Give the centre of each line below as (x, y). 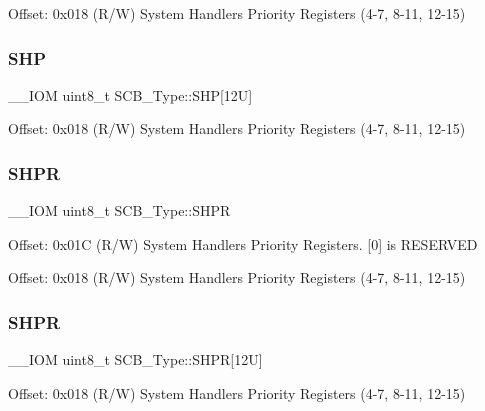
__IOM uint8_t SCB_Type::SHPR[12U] (135, 359)
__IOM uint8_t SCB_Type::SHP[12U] (130, 94)
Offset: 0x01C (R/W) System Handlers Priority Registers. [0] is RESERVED (243, 243)
